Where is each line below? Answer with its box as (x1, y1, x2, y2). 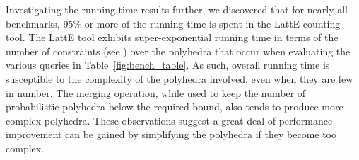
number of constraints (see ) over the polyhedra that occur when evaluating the (6, 43, 351, 58)
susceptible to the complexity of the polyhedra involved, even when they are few (6, 71, 353, 86)
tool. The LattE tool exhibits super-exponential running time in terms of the (6, 30, 339, 45)
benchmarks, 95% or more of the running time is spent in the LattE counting (6, 16, 341, 30)
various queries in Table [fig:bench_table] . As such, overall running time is (6, 57, 330, 72)
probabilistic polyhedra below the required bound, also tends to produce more (6, 99, 343, 114)
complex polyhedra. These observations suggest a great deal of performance (6, 113, 333, 127)
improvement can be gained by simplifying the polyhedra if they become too (6, 127, 337, 142)
